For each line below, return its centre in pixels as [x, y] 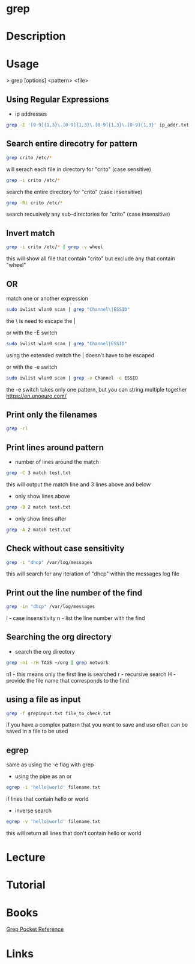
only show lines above [42, 496]
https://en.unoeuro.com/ [37, 396]
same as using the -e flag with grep [50, 765]
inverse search [33, 811]
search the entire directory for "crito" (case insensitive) [74, 192]
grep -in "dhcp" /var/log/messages [51, 607]
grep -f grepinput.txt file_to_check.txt [59, 713]
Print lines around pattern [55, 447]
